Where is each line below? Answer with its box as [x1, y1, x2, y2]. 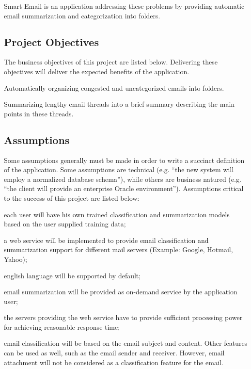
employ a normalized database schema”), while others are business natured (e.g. [4, 174, 241, 184]
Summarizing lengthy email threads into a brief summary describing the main [4, 99, 235, 109]
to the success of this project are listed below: [4, 193, 140, 203]
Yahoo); [4, 254, 27, 264]
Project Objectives [4, 34, 99, 49]
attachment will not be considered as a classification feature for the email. [4, 357, 223, 367]
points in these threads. [4, 108, 74, 118]
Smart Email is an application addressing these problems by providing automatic [4, 1, 245, 11]
